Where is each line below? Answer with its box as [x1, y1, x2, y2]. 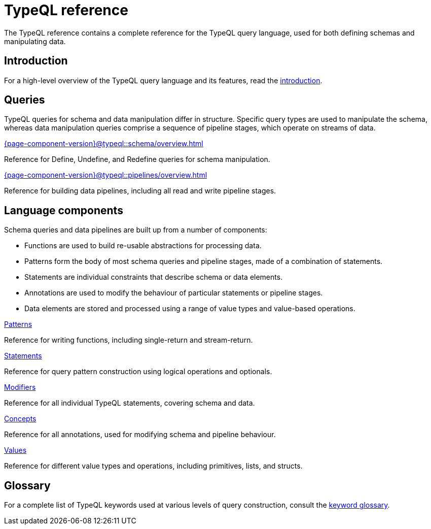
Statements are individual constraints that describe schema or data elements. [24, 273, 283, 282]
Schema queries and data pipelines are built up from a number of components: [4, 225, 267, 235]
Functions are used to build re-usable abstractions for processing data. [24, 241, 262, 250]
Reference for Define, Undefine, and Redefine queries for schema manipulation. [4, 155, 270, 164]
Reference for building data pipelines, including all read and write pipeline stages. [4, 186, 276, 195]
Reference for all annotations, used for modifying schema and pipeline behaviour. [4, 430, 276, 439]
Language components [4, 204, 123, 217]
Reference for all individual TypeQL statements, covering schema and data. [4, 399, 255, 408]
